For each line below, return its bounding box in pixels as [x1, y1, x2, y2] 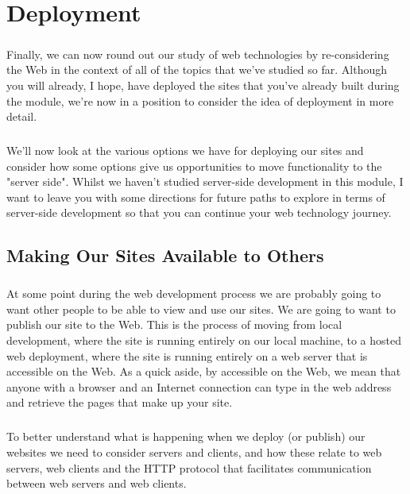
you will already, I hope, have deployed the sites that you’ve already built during [6, 76, 400, 93]
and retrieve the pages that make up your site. [6, 394, 233, 411]
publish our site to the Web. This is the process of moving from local [6, 316, 342, 333]
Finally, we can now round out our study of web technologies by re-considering [6, 45, 389, 62]
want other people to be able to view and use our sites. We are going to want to [6, 300, 396, 317]
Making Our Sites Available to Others [6, 243, 324, 268]
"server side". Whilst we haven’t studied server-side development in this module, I [6, 173, 404, 190]
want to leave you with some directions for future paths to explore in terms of [6, 188, 385, 205]
